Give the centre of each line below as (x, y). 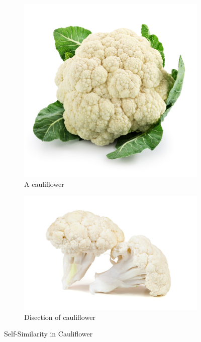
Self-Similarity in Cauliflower (48, 334)
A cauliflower (44, 184)
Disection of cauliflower (60, 317)
